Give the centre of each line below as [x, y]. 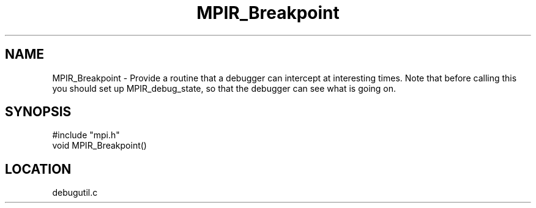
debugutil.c [75, 193]
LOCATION [38, 169]
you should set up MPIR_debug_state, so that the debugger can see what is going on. [224, 88]
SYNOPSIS [38, 112]
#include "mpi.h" [86, 135]
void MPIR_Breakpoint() [99, 146]
